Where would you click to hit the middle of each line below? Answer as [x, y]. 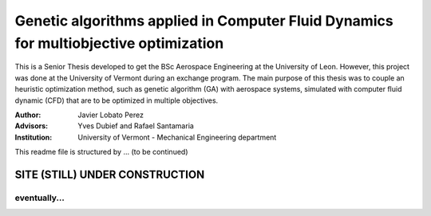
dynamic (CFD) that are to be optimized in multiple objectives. [117, 100]
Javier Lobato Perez [111, 115]
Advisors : [31, 126]
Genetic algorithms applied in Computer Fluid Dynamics [204, 21]
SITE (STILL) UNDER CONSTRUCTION [110, 174]
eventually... [40, 198]
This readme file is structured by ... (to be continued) [101, 152]
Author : [28, 115]
